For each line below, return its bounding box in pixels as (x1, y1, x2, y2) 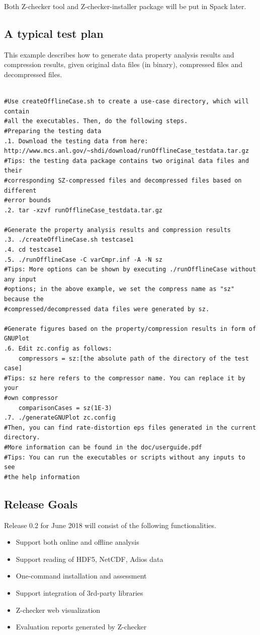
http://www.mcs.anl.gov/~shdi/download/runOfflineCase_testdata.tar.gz (4, 147, 249, 155)
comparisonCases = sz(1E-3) (18, 404, 112, 412)
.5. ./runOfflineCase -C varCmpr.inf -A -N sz (4, 256, 162, 263)
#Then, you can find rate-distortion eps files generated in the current (4, 424, 256, 431)
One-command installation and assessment (16, 570, 147, 581)
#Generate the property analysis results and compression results (4, 226, 231, 234)
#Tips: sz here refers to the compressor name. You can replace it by (4, 374, 245, 382)
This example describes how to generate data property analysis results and (4, 49, 234, 60)
